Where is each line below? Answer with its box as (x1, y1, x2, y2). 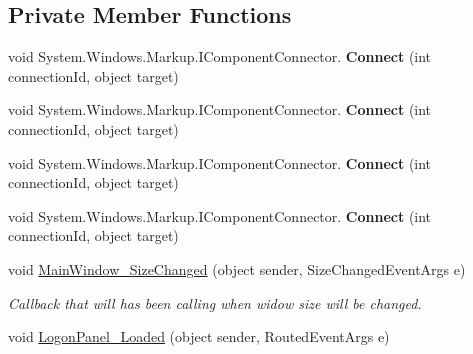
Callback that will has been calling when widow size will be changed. (8, 292, 422, 313)
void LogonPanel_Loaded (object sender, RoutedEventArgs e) (8, 326, 390, 347)
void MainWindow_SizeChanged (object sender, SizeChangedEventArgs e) (8, 258, 466, 279)
